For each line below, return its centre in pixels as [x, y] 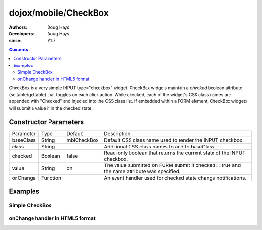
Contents [19, 49]
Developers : [22, 33]
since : [15, 41]
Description [117, 133]
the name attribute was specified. [142, 171]
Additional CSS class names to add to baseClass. [160, 147]
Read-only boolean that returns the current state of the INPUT [174, 153]
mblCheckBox [82, 140]
